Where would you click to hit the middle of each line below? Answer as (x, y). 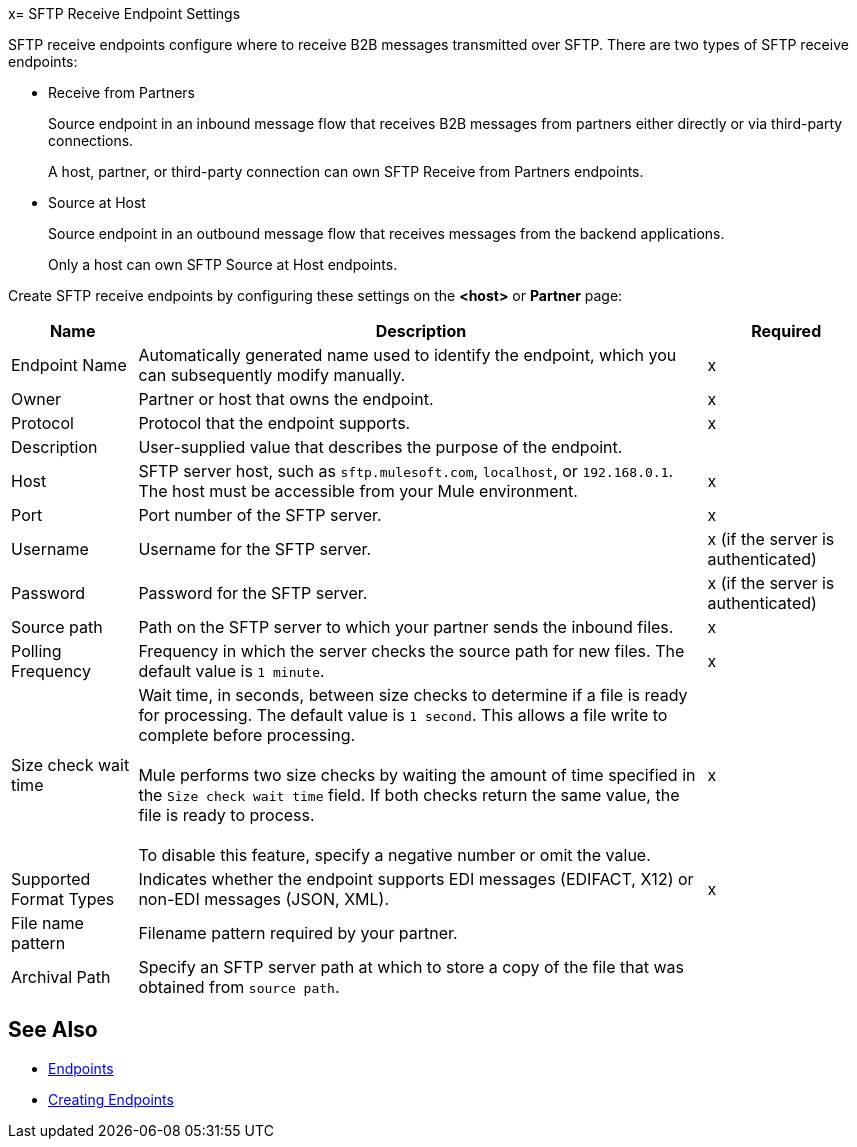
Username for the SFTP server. (255, 549)
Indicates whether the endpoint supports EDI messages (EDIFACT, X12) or (416, 879)
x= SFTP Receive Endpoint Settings (124, 13)
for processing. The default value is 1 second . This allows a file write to (403, 715)
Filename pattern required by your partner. (298, 933)
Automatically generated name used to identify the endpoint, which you (407, 355)
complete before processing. (247, 735)
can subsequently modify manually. (272, 375)
